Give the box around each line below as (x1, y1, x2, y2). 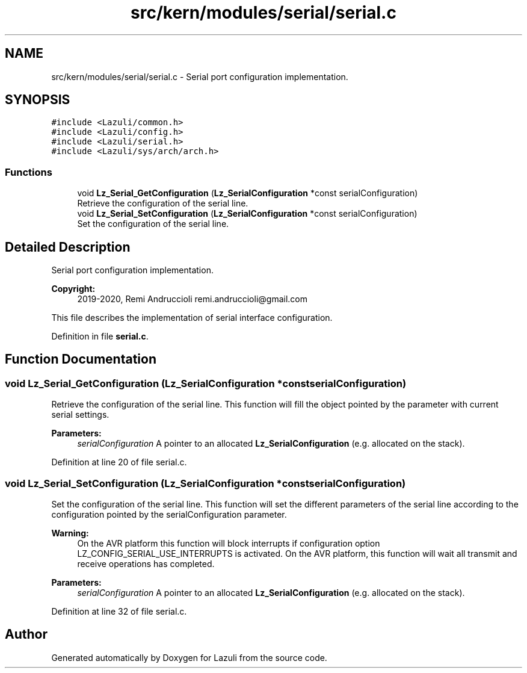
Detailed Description (5, 239, 131, 255)
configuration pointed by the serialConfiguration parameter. (51, 509, 287, 519)
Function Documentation (5, 352, 156, 367)
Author (5, 627, 48, 642)
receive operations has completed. (77, 559, 215, 569)
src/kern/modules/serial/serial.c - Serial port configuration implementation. (51, 71, 348, 82)
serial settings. (51, 409, 109, 420)
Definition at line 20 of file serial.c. (51, 457, 187, 468)
